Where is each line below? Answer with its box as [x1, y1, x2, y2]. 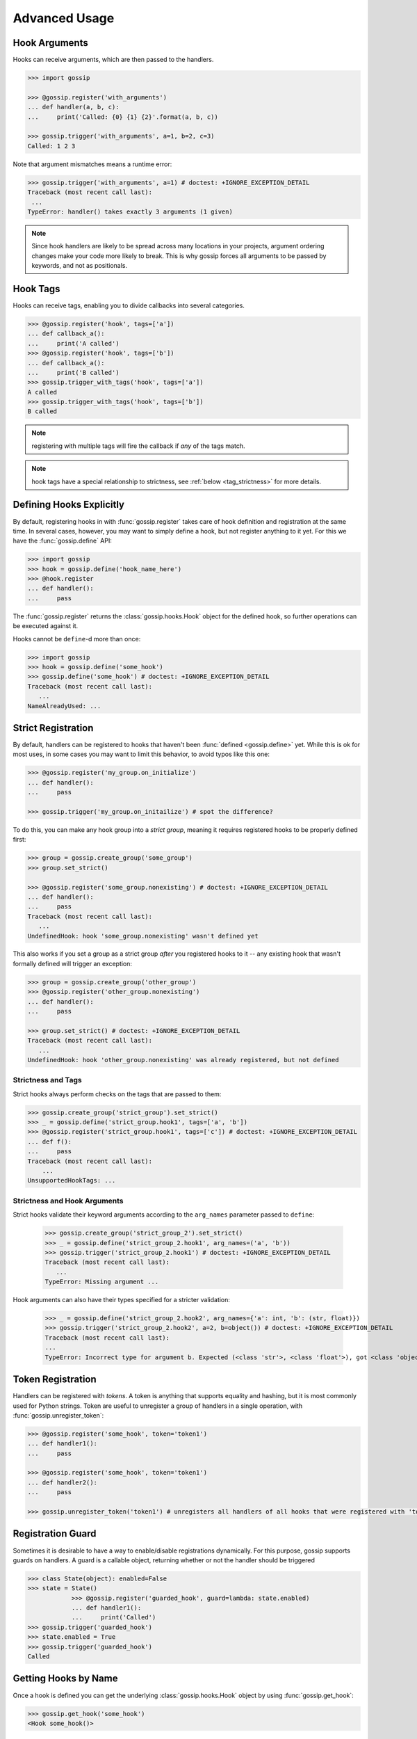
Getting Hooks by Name [13, 1673, 118, 1685]
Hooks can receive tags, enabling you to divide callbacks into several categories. [13, 301, 245, 310]
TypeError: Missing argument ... [44, 1278, 159, 1286]
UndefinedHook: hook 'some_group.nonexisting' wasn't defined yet [27, 932, 259, 940]
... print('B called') [27, 369, 120, 376]
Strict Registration [13, 722, 94, 734]
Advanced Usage [13, 10, 115, 26]
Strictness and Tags [13, 1075, 83, 1085]
